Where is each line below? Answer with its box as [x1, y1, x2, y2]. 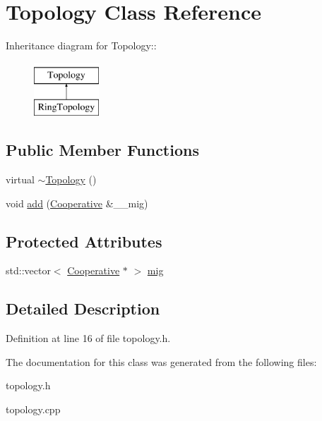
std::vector [6, 263, 51, 278]
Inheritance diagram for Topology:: [6, 38, 157, 53]
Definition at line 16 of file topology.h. [6, 331, 171, 346]
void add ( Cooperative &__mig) [6, 195, 148, 210]
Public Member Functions [6, 139, 199, 161]
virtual [6, 172, 35, 187]
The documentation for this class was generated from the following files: [6, 354, 317, 369]
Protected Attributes [6, 230, 162, 252]
